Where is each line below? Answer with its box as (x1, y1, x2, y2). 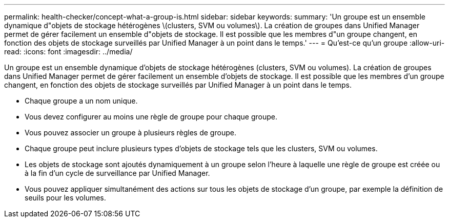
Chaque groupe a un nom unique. (25, 96, 138, 105)
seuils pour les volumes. (25, 193, 106, 202)
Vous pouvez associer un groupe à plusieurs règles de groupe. (25, 128, 236, 137)
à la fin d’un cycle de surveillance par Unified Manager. (25, 169, 210, 177)
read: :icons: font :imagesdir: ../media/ (4, 47, 133, 56)
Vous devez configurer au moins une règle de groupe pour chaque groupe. (25, 112, 278, 121)
